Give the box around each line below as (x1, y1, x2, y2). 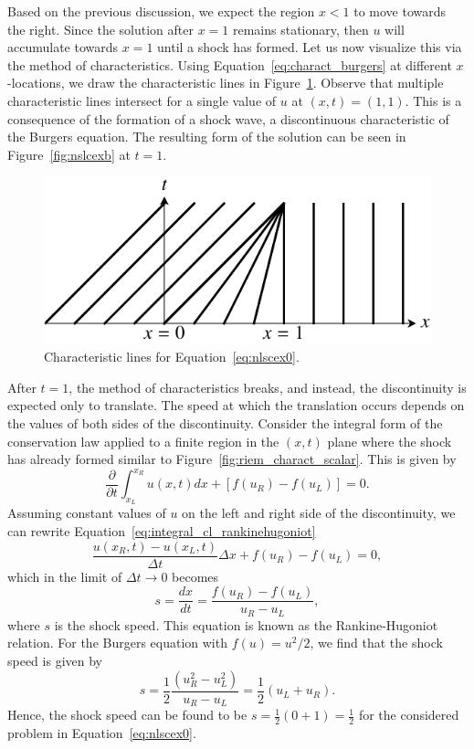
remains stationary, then (232, 19, 369, 38)
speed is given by (7, 651, 102, 670)
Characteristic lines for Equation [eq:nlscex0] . (44, 347, 300, 366)
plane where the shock (327, 431, 452, 450)
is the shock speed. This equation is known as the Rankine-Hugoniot (54, 615, 438, 634)
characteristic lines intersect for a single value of (7, 90, 277, 110)
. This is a (405, 90, 462, 110)
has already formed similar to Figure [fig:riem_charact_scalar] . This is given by (7, 449, 457, 469)
